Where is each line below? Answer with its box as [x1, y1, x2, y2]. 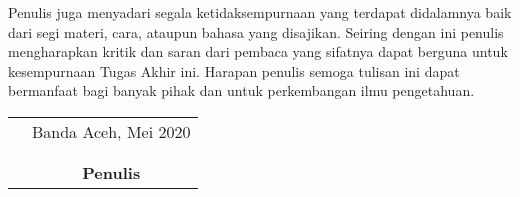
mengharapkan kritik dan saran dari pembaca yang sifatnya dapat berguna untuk [8, 41, 508, 62]
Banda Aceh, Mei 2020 [32, 119, 191, 143]
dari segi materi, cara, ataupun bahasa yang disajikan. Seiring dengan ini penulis [8, 21, 504, 42]
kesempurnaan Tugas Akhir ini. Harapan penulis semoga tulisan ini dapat [8, 60, 460, 81]
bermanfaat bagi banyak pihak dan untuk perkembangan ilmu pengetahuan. [8, 80, 475, 101]
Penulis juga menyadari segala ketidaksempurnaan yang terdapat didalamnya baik [8, 2, 512, 22]
